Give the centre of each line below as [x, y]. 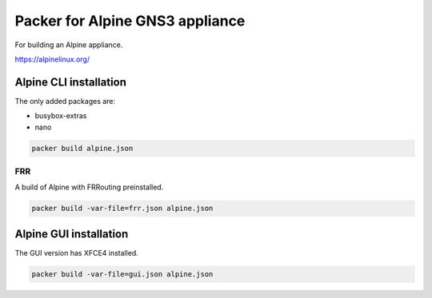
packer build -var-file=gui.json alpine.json [122, 274]
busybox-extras [61, 116]
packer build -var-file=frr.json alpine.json [122, 209]
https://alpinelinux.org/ [52, 59]
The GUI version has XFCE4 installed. [77, 252]
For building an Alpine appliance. [69, 45]
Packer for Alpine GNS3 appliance [130, 21]
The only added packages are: [65, 101]
